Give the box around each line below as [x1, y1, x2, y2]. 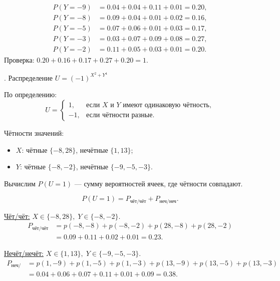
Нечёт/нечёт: [4, 247, 44, 258]
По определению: [4, 89, 57, 100]
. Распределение [4, 72, 53, 83]
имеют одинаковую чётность [123, 102, 209, 109]
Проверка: [4, 55, 35, 65]
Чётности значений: [4, 128, 64, 138]
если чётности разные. [86, 111, 155, 119]
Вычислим [4, 178, 36, 188]
